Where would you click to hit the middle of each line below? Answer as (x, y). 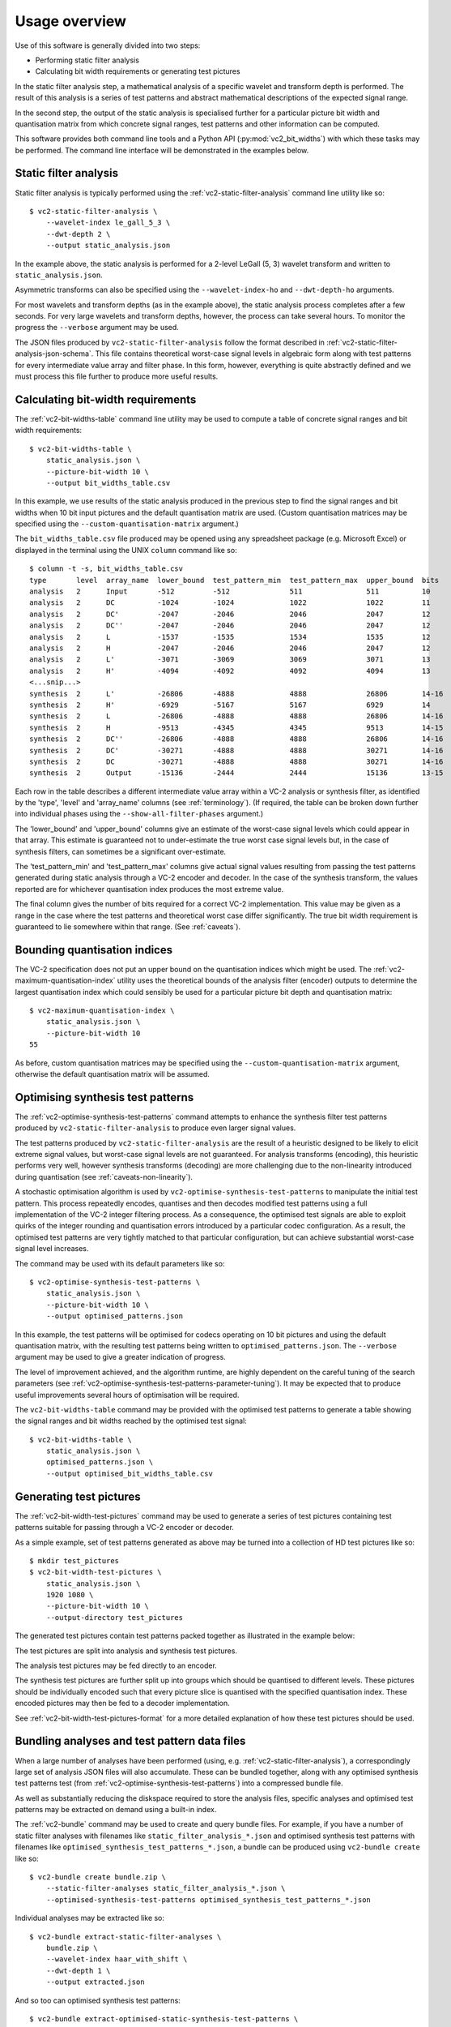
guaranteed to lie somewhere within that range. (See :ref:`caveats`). (128, 926)
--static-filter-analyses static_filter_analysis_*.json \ (166, 1888)
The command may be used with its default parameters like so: (120, 1263)
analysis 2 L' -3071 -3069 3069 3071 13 (230, 660)
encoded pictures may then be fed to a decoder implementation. (122, 1703)
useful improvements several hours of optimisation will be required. (127, 1395)
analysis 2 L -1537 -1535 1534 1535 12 (230, 637)
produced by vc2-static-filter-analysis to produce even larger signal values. (155, 1128)
